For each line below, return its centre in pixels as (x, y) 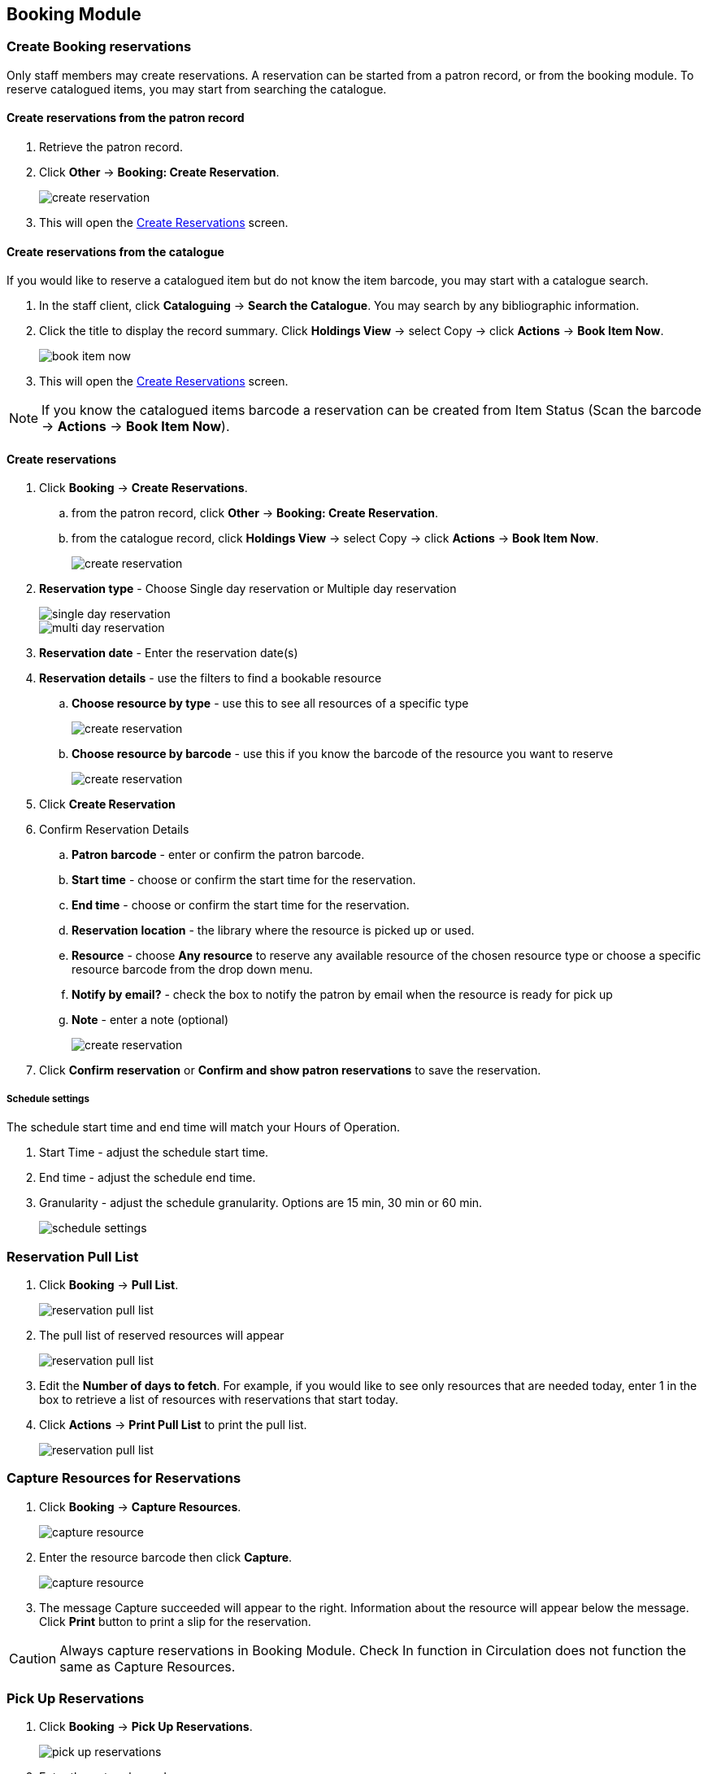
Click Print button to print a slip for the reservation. (175, 1621)
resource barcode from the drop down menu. (192, 970)
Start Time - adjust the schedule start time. (154, 1153)
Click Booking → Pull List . (109, 1284)
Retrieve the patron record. (111, 147)
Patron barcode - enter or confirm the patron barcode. (218, 855)
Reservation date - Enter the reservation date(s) (169, 653)
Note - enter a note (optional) (150, 1020)
